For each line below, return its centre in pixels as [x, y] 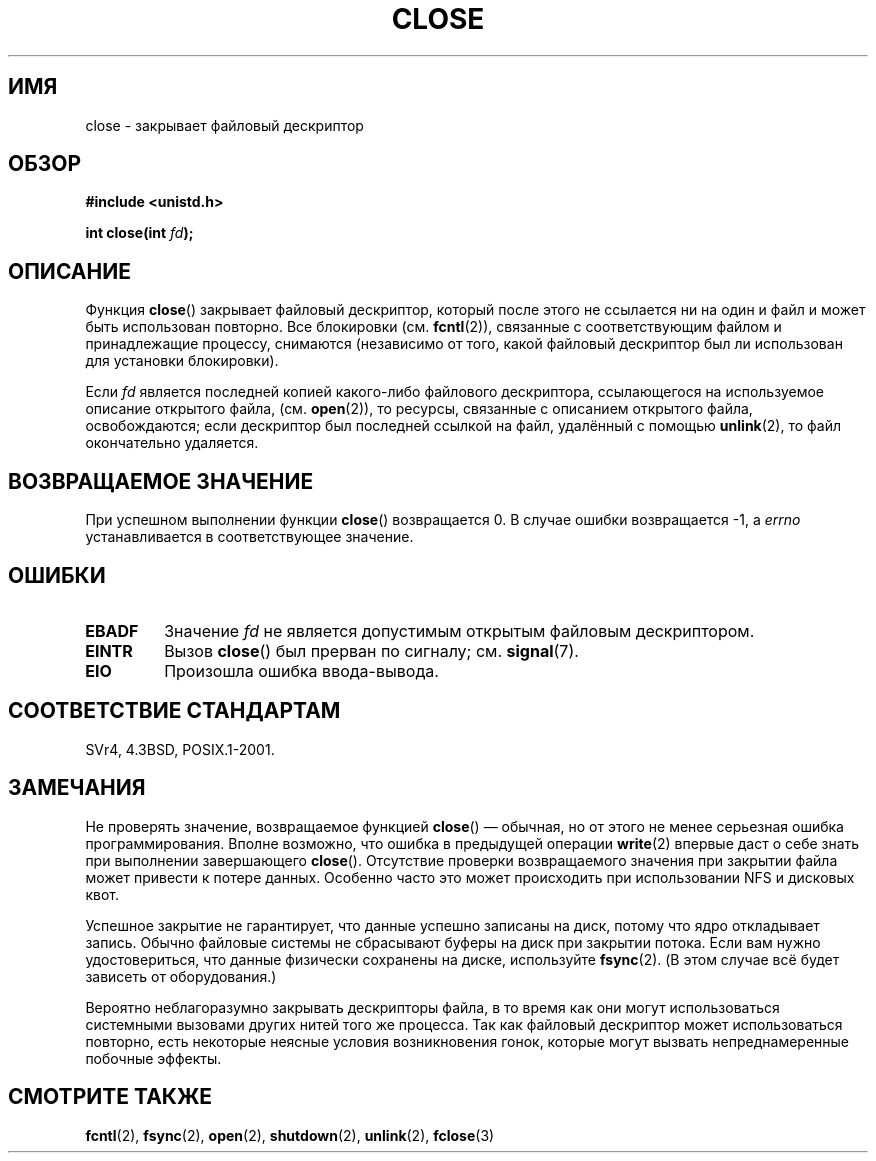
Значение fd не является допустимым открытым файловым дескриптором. [459, 630]
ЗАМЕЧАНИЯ [77, 788]
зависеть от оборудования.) [181, 976]
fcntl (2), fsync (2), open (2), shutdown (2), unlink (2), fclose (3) [290, 1135]
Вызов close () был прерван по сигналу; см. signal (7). [371, 650]
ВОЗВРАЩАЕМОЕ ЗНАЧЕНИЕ [161, 481]
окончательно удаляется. [172, 443]
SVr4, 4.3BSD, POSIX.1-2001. [180, 749]
